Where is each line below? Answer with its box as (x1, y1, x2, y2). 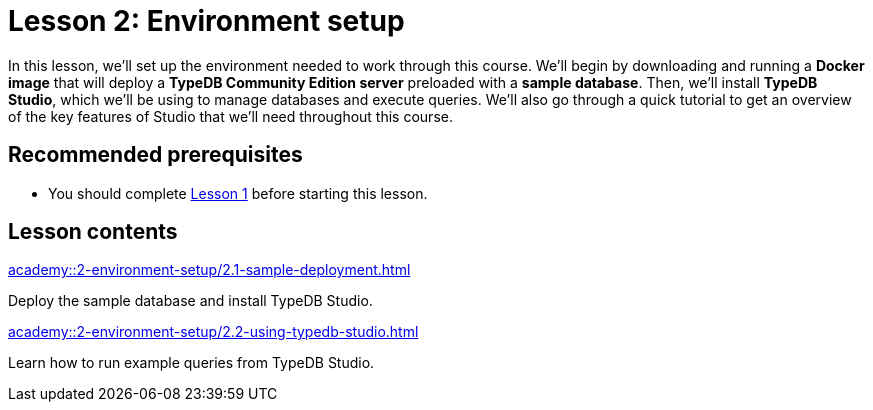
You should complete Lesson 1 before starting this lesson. (48, 184, 428, 202)
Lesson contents (8, 219, 178, 245)
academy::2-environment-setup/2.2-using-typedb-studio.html (8, 323, 419, 341)
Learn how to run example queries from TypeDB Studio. (8, 354, 375, 372)
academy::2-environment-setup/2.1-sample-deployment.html (8, 261, 411, 279)
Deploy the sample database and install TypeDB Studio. (8, 292, 373, 310)
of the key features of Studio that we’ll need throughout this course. (8, 107, 453, 125)
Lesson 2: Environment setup (8, 4, 405, 38)
